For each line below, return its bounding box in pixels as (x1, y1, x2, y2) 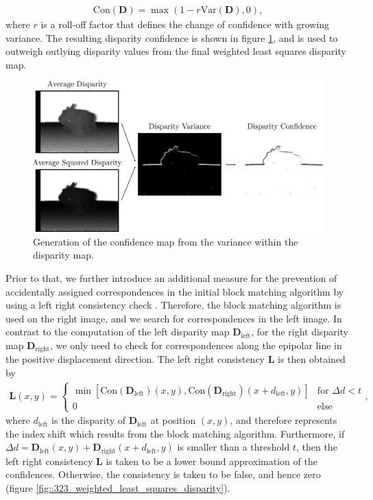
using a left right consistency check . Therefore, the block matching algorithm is (5, 298, 341, 312)
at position (150, 413, 196, 427)
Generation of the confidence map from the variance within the (33, 234, 298, 248)
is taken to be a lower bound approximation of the (106, 453, 317, 468)
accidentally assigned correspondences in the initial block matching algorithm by (5, 284, 344, 298)
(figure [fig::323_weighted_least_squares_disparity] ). (5, 481, 230, 495)
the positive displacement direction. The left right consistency (5, 352, 265, 366)
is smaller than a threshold (177, 440, 290, 454)
